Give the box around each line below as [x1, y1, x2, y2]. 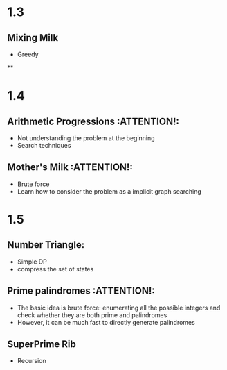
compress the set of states [17, 264, 94, 273]
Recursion [17, 357, 46, 365]
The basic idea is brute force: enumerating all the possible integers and [17, 303, 221, 312]
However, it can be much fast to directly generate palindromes [17, 318, 195, 326]
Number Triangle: [7, 239, 85, 251]
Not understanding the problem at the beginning [17, 134, 155, 142]
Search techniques [17, 142, 71, 149]
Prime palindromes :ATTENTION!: [7, 285, 156, 297]
